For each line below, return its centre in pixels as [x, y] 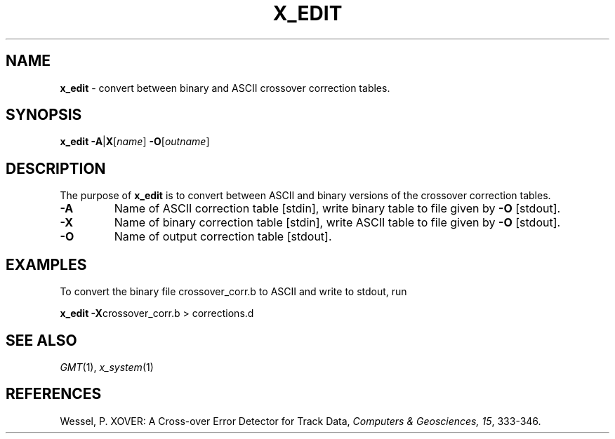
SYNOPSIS [44, 115]
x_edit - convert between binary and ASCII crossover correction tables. [225, 88]
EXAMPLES [46, 264]
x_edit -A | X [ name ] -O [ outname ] [135, 142]
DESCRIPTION [56, 168]
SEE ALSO [41, 340]
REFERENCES [54, 394]
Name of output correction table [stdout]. [223, 237]
